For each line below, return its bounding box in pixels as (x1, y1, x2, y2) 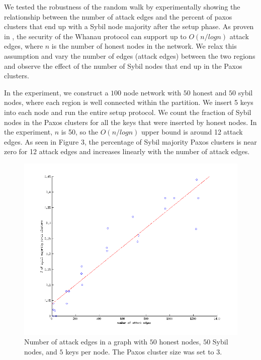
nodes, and (24, 346, 57, 357)
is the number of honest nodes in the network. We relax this (51, 41, 237, 51)
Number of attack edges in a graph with (24, 336, 148, 347)
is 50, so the (61, 127, 99, 137)
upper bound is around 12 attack (141, 127, 243, 137)
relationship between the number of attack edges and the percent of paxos (4, 11, 232, 22)
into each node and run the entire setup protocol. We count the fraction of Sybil (4, 106, 251, 117)
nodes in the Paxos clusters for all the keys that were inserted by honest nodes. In (4, 116, 257, 127)
